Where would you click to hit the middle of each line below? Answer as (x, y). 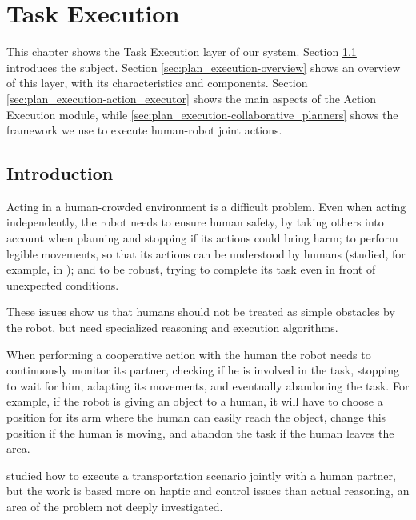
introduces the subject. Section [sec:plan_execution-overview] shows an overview (204, 67)
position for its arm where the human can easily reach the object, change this (196, 417)
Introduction (60, 173)
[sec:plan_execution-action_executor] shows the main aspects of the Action (192, 98)
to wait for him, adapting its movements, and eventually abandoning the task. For (208, 385)
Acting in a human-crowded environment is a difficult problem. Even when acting (206, 206)
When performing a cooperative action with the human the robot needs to (189, 354)
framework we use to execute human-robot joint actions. (144, 130)
